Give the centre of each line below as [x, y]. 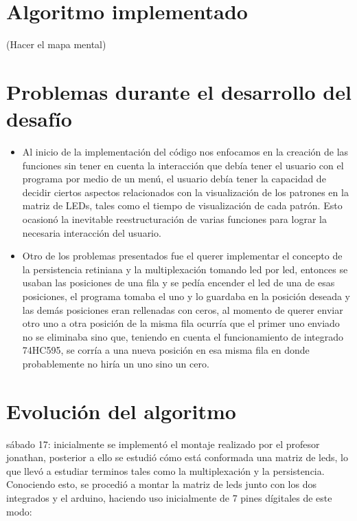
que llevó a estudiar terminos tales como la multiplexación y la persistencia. [165, 470]
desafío [39, 119]
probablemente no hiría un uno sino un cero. [116, 363]
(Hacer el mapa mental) [56, 44]
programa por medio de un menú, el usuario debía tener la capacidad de [174, 179]
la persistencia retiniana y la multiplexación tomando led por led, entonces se [185, 269]
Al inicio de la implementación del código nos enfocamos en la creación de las [185, 152]
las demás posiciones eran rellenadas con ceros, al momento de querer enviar [183, 309]
